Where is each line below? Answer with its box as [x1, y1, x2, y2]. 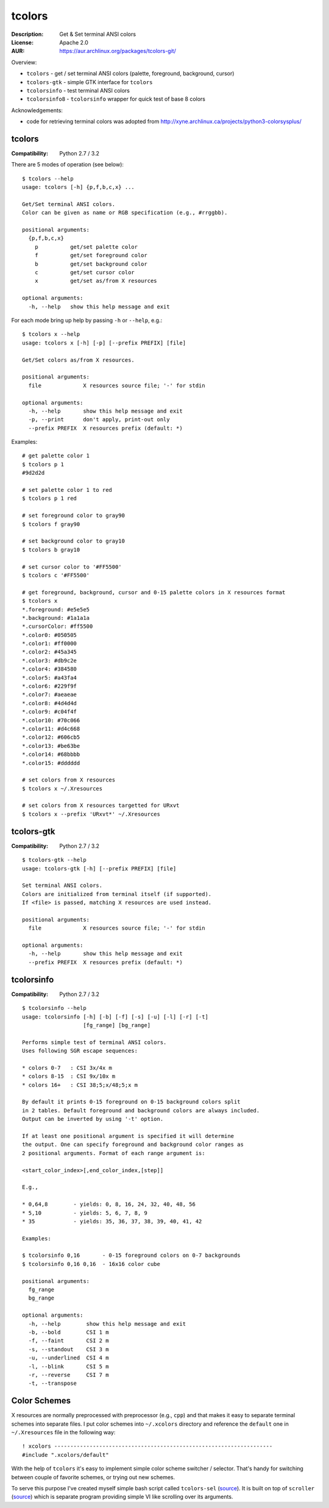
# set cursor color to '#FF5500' [22, 563, 122, 570]
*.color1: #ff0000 [22, 640, 77, 647]
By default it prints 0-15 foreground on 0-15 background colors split [22, 1098, 241, 1106]
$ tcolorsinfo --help [22, 1005, 87, 1012]
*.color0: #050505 [22, 631, 77, 638]
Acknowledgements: [11, 107, 63, 114]
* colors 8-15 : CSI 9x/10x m [22, 1073, 116, 1080]
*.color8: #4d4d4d [22, 700, 77, 706]
